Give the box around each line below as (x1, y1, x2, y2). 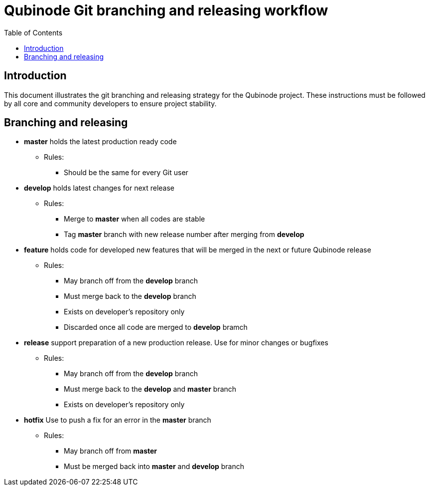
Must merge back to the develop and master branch (64, 385, 237, 394)
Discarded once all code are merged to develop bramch (64, 323, 248, 332)
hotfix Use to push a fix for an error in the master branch (24, 416, 211, 425)
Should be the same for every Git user (64, 168, 188, 177)
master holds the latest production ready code (24, 137, 177, 146)
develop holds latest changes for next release (24, 184, 174, 193)
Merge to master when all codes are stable (64, 215, 205, 224)
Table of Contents (4, 28, 63, 37)
